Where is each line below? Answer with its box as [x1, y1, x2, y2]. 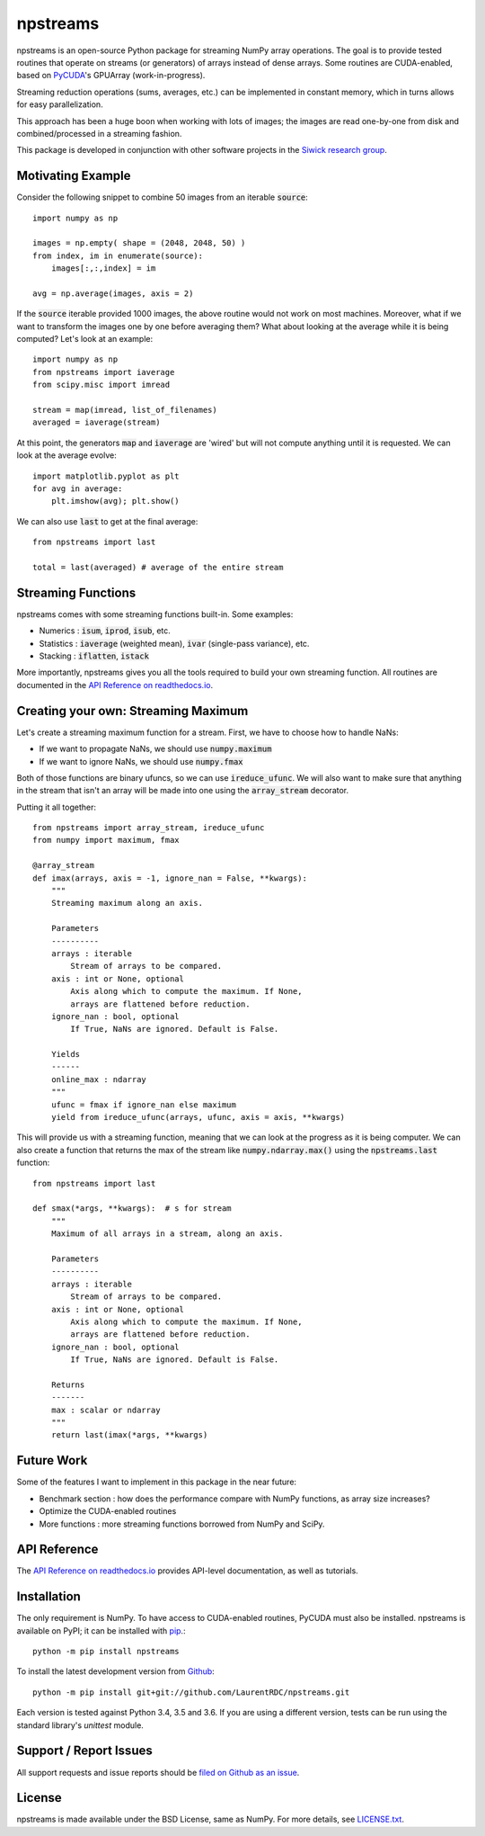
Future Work [16, 1453, 88, 1468]
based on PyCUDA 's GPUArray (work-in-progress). [16, 70, 206, 81]
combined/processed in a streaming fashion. [16, 128, 182, 139]
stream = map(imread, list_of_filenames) [32, 405, 217, 416]
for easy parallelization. [16, 99, 103, 110]
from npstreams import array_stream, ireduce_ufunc [32, 823, 265, 833]
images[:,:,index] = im [50, 264, 156, 273]
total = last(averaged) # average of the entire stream [32, 562, 284, 572]
